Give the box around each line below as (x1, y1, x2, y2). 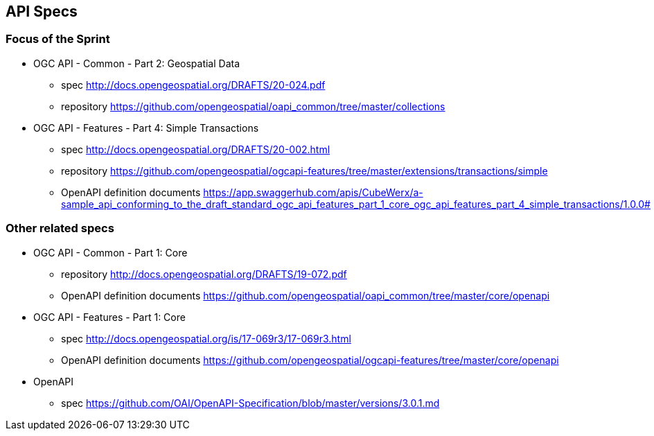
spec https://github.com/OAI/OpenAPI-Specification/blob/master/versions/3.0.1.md (61, 396, 440, 409)
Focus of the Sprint (6, 32, 110, 46)
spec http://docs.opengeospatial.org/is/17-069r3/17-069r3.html (61, 332, 351, 345)
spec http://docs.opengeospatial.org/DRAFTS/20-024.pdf (61, 78, 326, 91)
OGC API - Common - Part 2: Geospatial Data (33, 57, 240, 69)
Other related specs (6, 221, 114, 236)
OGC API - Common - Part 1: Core (33, 246, 188, 259)
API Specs (6, 3, 78, 20)
